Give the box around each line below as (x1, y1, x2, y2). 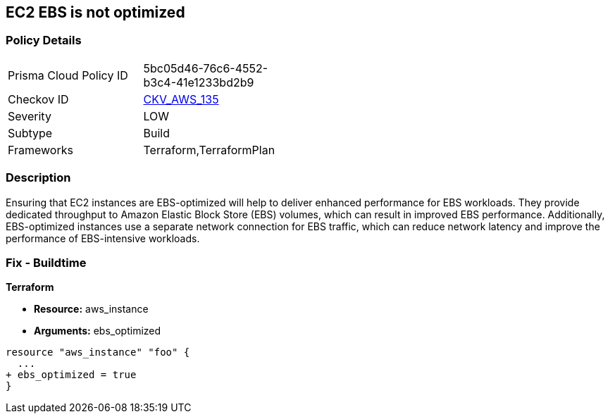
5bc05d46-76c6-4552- (143, 61, 268, 75)
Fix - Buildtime (6, 255, 87, 270)
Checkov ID (8, 92, 69, 106)
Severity (8, 108, 51, 123)
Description (6, 170, 71, 185)
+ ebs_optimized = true (6, 369, 137, 381)
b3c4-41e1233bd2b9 (143, 75, 254, 89)
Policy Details (6, 33, 82, 48)
